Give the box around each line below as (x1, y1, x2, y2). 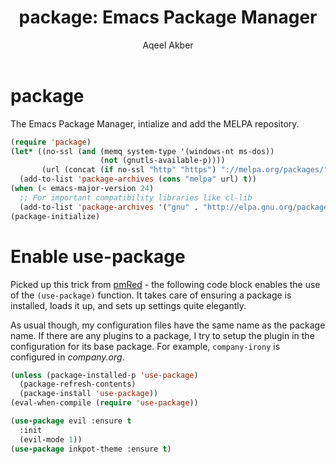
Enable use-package (10, 245, 186, 268)
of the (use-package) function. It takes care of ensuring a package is (10, 289, 292, 301)
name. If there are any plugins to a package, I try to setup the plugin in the (10, 329, 315, 341)
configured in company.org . (10, 351, 125, 363)
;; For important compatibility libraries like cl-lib (19, 192, 253, 203)
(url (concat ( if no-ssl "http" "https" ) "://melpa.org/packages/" (41, 165, 329, 175)
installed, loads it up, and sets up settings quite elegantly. (10, 299, 247, 311)
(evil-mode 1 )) (19, 434, 83, 445)
